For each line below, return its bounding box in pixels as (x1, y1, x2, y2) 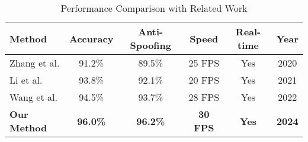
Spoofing (130, 38, 172, 52)
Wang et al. (9, 90, 57, 104)
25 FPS (188, 56, 220, 70)
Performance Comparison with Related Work (60, 1, 248, 15)
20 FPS (188, 73, 220, 87)
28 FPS (188, 90, 220, 104)
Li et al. (9, 73, 43, 87)
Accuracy (69, 31, 114, 45)
